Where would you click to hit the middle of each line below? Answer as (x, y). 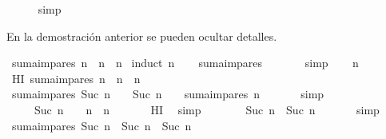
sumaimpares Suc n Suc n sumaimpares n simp (168, 94)
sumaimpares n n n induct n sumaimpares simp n (185, 63)
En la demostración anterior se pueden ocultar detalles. (142, 36)
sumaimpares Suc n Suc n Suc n (101, 125)
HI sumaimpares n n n (76, 78)
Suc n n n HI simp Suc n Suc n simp (207, 109)
